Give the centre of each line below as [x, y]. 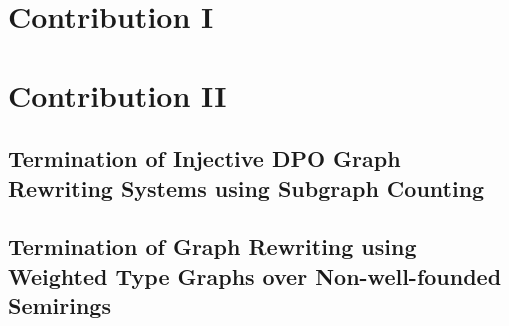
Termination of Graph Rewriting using [212, 246]
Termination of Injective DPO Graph [204, 158]
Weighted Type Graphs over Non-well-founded [255, 275]
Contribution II [117, 94]
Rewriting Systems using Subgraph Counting [246, 187]
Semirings [59, 305]
